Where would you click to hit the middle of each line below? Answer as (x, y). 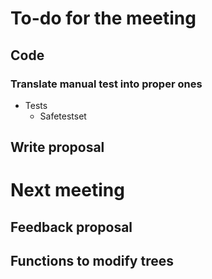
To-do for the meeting (103, 18)
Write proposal (57, 147)
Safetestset (63, 116)
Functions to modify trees (92, 261)
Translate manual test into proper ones (106, 84)
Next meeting (67, 190)
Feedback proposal (71, 227)
